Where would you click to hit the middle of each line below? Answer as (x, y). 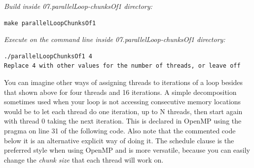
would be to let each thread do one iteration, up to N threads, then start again (123, 111)
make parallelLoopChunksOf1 (50, 23)
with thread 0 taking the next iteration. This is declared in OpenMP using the (123, 121)
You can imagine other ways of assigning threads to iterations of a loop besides (124, 82)
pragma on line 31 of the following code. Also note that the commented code (120, 130)
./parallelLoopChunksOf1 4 (48, 56)
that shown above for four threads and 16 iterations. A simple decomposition (120, 92)
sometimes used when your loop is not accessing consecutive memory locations (123, 102)
